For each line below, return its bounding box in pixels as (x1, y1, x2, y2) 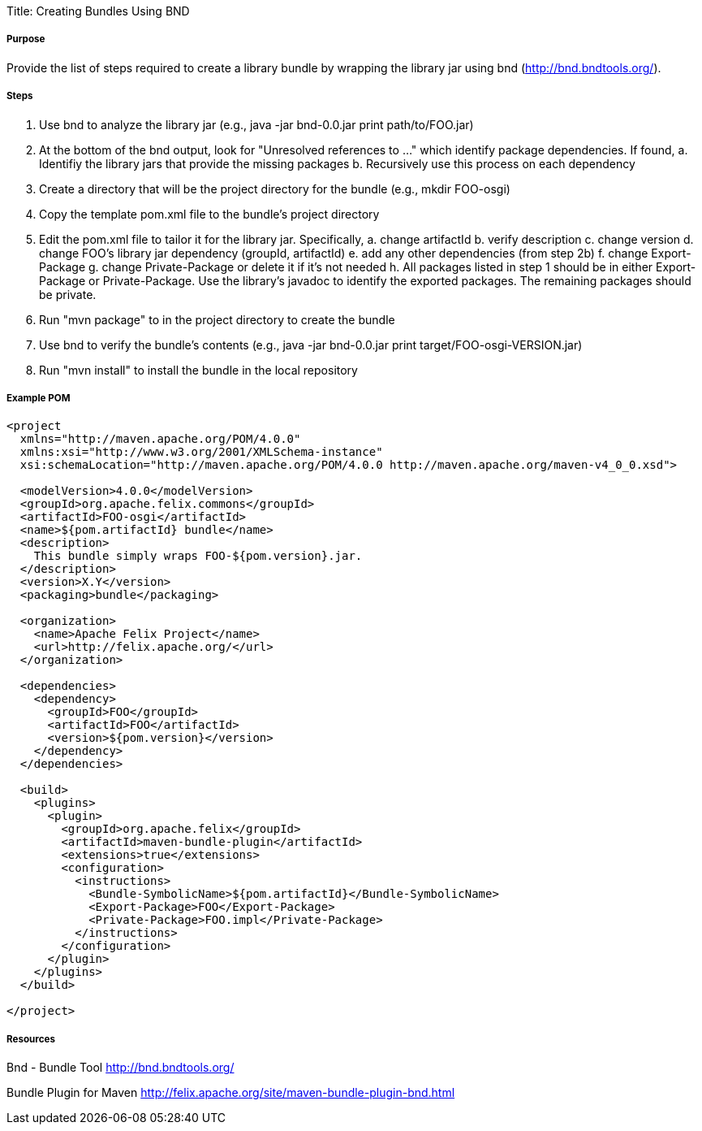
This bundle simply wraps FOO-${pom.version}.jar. (33, 549, 363, 563)
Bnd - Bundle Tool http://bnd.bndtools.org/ (6, 1060, 235, 1075)
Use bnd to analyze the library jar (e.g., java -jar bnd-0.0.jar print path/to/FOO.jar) (39, 117, 474, 132)
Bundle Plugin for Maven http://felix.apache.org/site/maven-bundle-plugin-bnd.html (6, 1085, 455, 1100)
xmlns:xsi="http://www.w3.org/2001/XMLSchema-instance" (19, 445, 383, 459)
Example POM (6, 392, 71, 404)
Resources (6, 1033, 55, 1045)
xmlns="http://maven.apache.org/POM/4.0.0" (19, 432, 301, 446)
